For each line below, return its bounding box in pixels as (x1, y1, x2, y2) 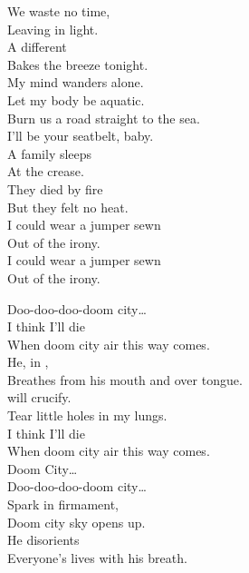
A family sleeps (7, 143, 92, 163)
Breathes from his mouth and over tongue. (7, 370, 243, 389)
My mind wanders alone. (7, 73, 144, 92)
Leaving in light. (7, 19, 99, 38)
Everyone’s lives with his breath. (7, 548, 187, 567)
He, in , (7, 352, 49, 371)
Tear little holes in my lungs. (7, 406, 168, 425)
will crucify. (7, 388, 72, 407)
